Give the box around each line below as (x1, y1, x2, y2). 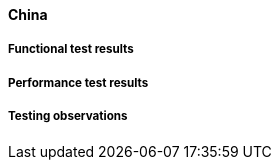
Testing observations (8, 109, 128, 124)
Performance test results (8, 75, 149, 90)
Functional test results (8, 42, 134, 57)
